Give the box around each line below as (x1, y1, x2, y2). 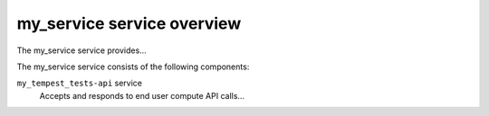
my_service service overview (16, 13, 242, 33)
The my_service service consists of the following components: (16, 61, 250, 72)
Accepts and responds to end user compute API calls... (39, 90, 244, 101)
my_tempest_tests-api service (16, 77, 142, 89)
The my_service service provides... (16, 45, 147, 56)
